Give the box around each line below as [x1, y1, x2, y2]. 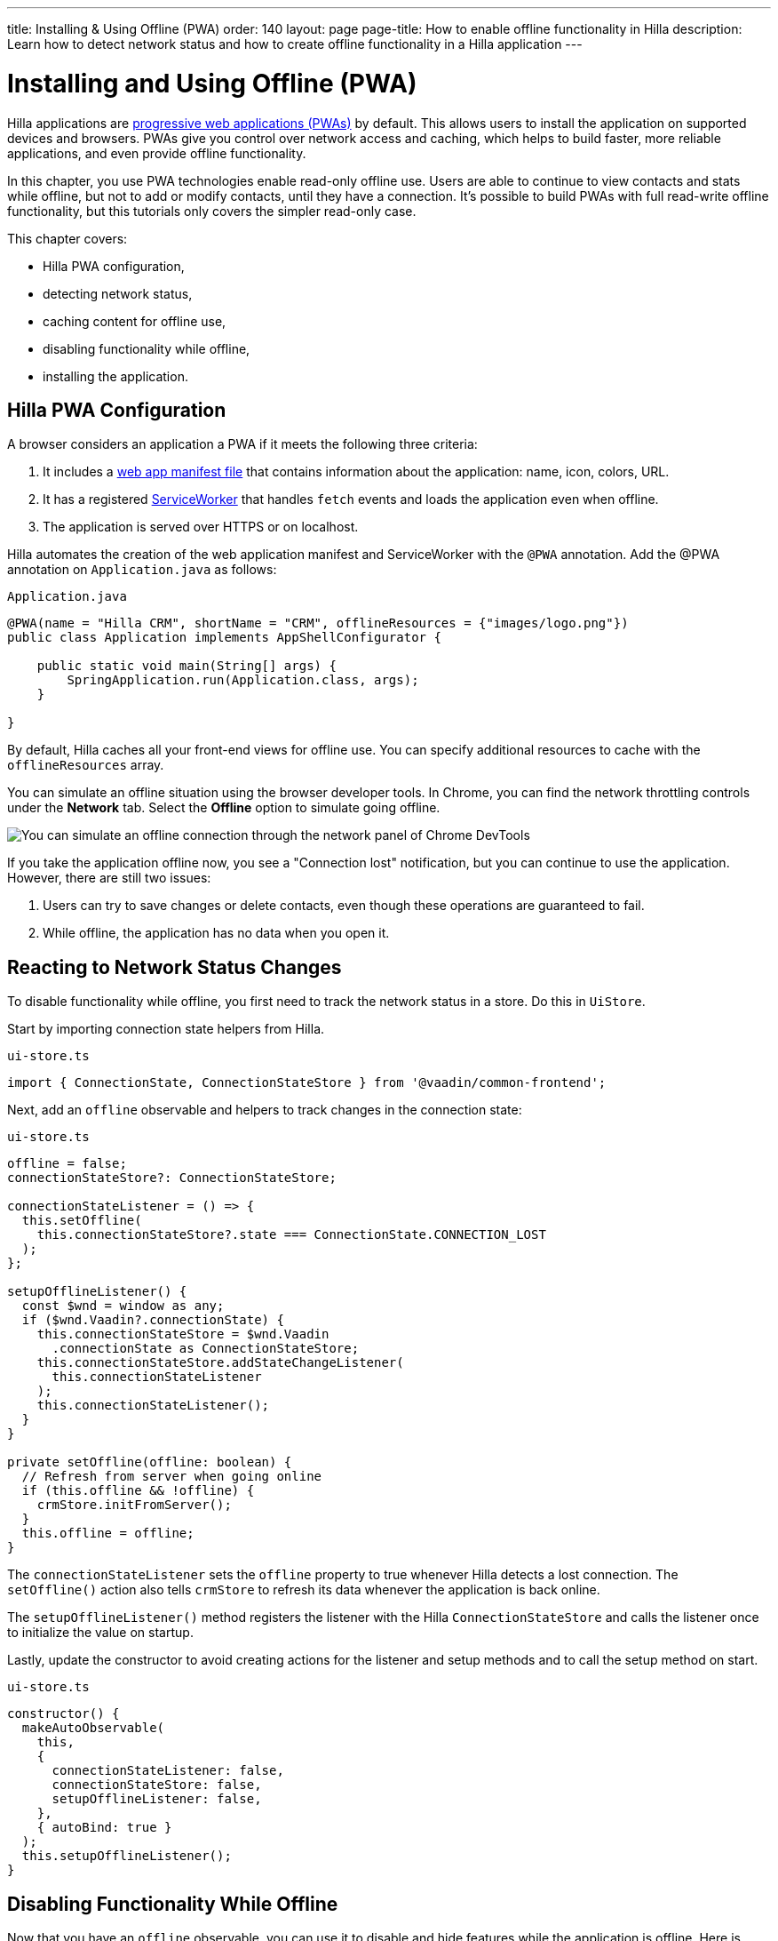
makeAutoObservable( [21, 1721, 165, 1736]
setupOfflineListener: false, [52, 1792, 262, 1807]
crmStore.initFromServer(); [36, 1498, 232, 1513]
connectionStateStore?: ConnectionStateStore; [7, 1170, 337, 1186]
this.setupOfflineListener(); [21, 1849, 232, 1864]
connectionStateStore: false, [52, 1777, 262, 1793]
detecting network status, [43, 285, 193, 301]
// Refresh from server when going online [21, 1469, 322, 1484]
